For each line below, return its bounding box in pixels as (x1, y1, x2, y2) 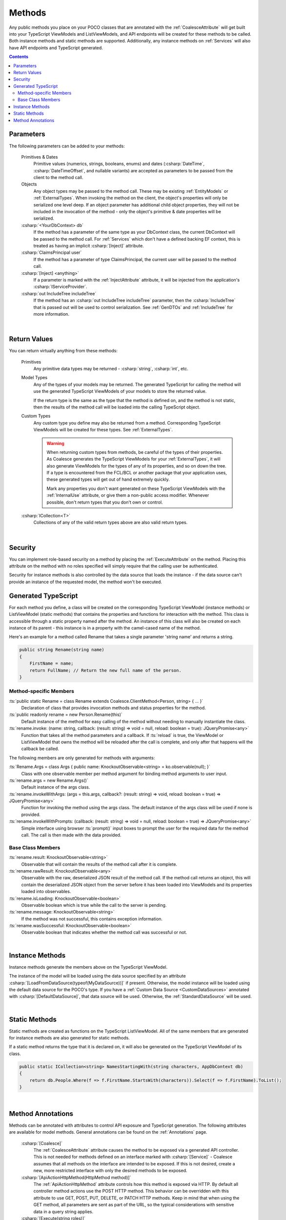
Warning (46, 440, 64, 446)
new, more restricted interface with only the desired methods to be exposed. (33, 1168, 187, 1174)
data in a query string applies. (33, 1208, 94, 1215)
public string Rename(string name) (19, 647, 104, 652)
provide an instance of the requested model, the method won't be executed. (9, 579, 162, 585)
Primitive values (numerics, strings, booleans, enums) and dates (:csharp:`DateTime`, (33, 161, 205, 167)
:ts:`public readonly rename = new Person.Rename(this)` (9, 712, 123, 717)
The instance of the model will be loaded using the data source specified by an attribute (9, 973, 186, 979)
